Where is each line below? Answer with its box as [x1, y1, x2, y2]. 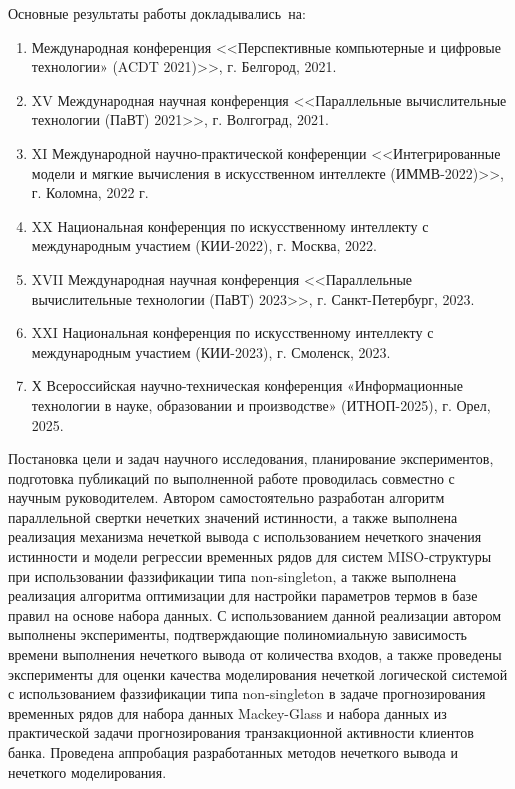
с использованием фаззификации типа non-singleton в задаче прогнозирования [8, 683, 486, 704]
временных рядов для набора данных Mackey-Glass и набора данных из [8, 702, 447, 723]
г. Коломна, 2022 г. [31, 182, 149, 203]
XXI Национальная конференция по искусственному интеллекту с [31, 322, 434, 343]
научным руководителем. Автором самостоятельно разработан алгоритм [8, 487, 445, 508]
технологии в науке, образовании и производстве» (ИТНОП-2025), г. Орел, [31, 394, 491, 415]
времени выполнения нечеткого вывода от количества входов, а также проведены [8, 644, 502, 665]
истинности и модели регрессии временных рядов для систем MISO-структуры [8, 546, 492, 567]
